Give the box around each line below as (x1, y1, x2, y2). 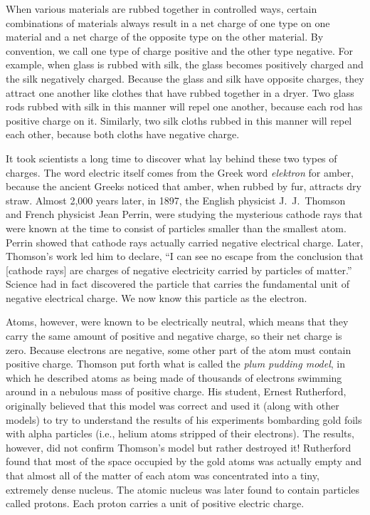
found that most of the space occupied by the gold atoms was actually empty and (6, 454, 362, 469)
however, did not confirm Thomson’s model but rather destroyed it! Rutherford (6, 439, 351, 454)
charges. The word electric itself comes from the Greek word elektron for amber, (6, 165, 354, 180)
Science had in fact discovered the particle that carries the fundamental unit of (6, 276, 349, 291)
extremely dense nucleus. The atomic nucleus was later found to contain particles (6, 482, 360, 496)
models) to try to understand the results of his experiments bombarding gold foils (6, 412, 362, 427)
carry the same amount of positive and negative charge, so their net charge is (6, 328, 342, 343)
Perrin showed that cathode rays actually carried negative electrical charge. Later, (6, 234, 364, 249)
